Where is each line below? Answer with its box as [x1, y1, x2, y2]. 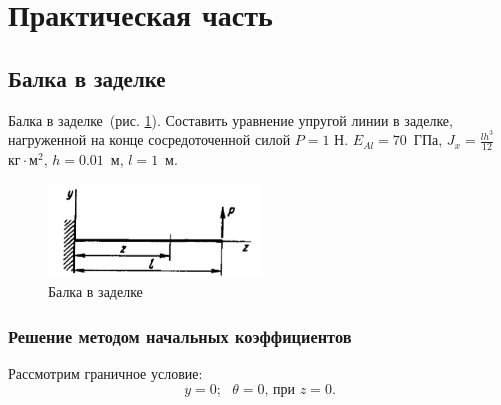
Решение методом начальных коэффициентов [8, 323, 352, 348]
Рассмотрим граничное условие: [8, 363, 203, 384]
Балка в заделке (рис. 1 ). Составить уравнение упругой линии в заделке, [8, 109, 453, 130]
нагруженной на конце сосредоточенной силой [8, 129, 291, 150]
